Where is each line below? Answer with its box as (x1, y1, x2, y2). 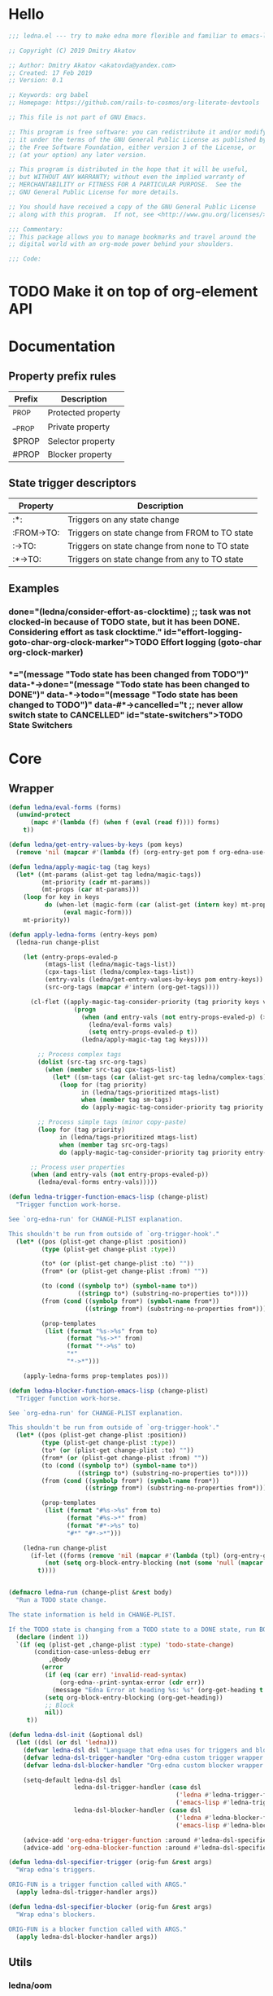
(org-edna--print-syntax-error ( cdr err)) (59, 1678, 206, 1687)
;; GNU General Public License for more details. (8, 188, 180, 196)
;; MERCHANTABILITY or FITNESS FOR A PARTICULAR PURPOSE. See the (8, 181, 242, 189)
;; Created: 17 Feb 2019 (8, 68, 93, 77)
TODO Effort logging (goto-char (134, 636, 262, 647)
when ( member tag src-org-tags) (59, 1141, 169, 1149)
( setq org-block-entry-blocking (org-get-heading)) (44, 1693, 223, 1702)
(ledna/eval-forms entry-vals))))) (37, 1178, 158, 1187)
